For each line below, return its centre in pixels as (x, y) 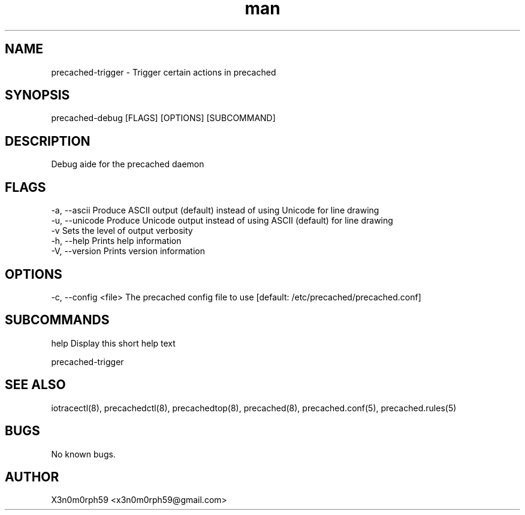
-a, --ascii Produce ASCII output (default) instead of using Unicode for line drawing (215, 210)
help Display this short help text (113, 343)
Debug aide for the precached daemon (128, 164)
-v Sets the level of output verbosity (122, 231)
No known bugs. (83, 454)
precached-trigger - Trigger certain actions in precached (164, 72)
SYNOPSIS (37, 95)
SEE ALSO (35, 385)
